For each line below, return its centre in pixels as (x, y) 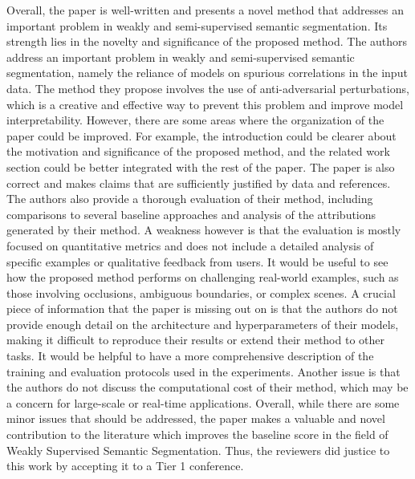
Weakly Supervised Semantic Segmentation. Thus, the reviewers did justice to (198, 450)
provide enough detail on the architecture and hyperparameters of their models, (203, 324)
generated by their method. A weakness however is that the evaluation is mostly (204, 230)
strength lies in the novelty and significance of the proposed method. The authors (207, 41)
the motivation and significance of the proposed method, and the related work (198, 151)
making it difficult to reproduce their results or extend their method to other (196, 340)
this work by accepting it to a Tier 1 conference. (125, 466)
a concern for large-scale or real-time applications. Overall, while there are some (203, 402)
